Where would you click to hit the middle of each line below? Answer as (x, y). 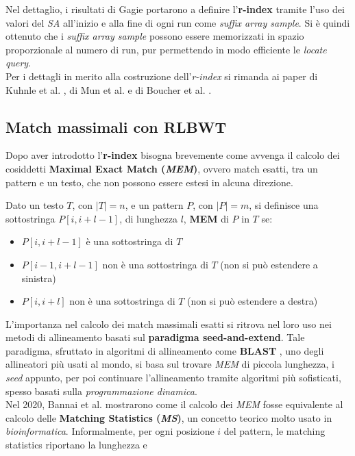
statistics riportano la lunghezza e (76, 445)
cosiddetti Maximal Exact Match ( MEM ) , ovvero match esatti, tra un (162, 168)
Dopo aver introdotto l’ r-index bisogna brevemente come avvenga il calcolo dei (173, 155)
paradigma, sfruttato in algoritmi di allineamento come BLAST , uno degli (165, 350)
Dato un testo (35, 205)
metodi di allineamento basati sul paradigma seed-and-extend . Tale (155, 337)
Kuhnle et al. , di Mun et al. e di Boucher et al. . (109, 89)
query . (19, 63)
